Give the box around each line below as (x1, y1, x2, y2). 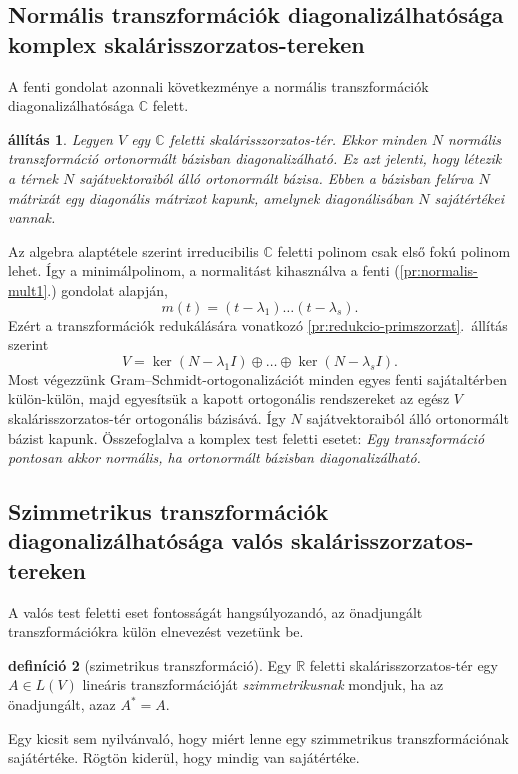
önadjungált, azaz (8, 694, 116, 715)
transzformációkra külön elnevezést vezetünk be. (8, 621, 304, 642)
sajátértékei (434, 187, 505, 208)
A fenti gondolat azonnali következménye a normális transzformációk (8, 75, 429, 96)
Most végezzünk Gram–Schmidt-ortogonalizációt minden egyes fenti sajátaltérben (8, 368, 507, 389)
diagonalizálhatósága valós (8, 525, 283, 556)
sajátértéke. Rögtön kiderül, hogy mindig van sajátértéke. (8, 747, 360, 768)
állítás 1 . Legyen (8, 128, 113, 149)
